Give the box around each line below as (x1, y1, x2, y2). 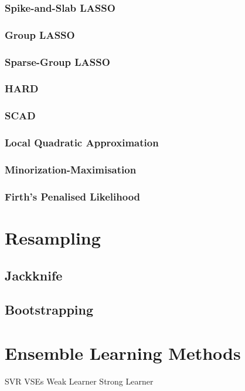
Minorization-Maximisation (5, 162, 137, 176)
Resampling (5, 225, 101, 249)
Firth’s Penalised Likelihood (5, 189, 141, 203)
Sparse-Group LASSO (5, 54, 110, 69)
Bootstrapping (5, 300, 94, 319)
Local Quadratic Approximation (5, 135, 159, 150)
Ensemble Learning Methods (5, 340, 241, 365)
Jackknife (5, 266, 63, 284)
